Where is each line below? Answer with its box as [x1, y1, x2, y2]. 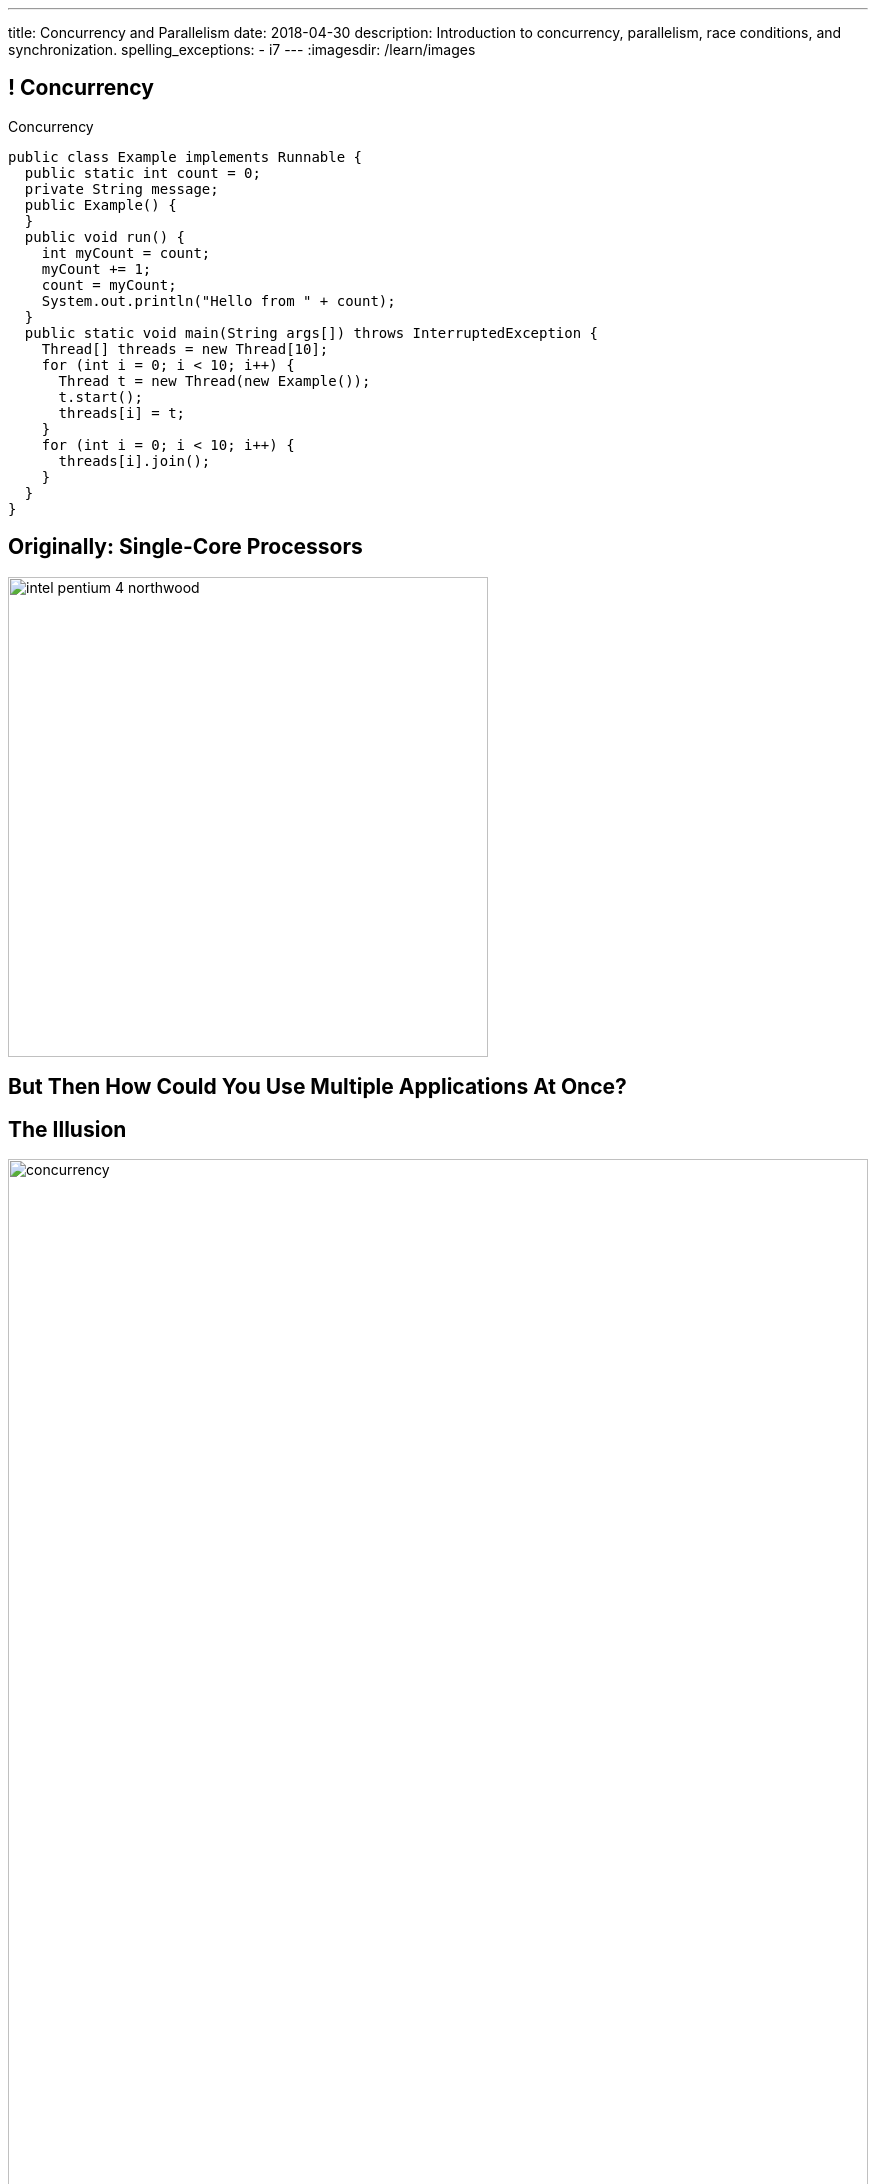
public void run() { [24, 228, 186, 245]
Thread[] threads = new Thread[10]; [41, 340, 329, 357]
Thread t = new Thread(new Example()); [58, 372, 371, 389]
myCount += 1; [41, 260, 152, 277]
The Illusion [8, 1116, 127, 1142]
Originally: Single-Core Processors [8, 534, 363, 560]
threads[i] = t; [58, 404, 186, 421]
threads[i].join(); [58, 452, 211, 469]
